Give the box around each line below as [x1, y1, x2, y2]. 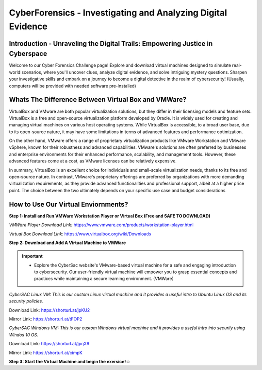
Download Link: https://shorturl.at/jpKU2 [9, 307, 90, 313]
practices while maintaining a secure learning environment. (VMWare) [34, 276, 174, 282]
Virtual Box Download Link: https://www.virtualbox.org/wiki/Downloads [9, 231, 151, 237]
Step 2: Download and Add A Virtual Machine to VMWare [9, 240, 126, 246]
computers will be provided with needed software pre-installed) [9, 83, 136, 88]
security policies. [9, 298, 43, 304]
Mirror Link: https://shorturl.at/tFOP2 [9, 316, 82, 322]
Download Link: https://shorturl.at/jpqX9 [9, 341, 90, 347]
